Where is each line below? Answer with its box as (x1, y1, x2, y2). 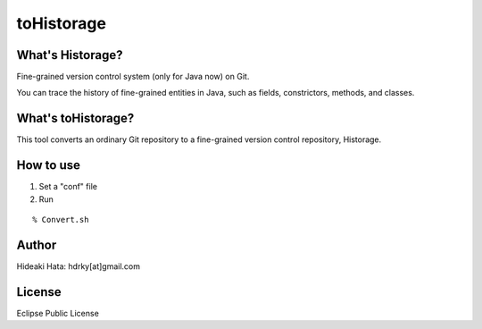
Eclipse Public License (16, 308, 100, 318)
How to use (16, 157, 80, 173)
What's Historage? (16, 47, 123, 63)
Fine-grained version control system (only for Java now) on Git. (16, 72, 250, 82)
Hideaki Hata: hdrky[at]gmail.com (16, 260, 141, 272)
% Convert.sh (32, 215, 89, 225)
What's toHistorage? (16, 111, 135, 126)
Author (16, 237, 57, 252)
